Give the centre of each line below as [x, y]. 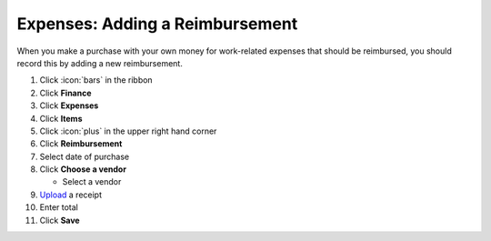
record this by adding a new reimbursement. [100, 63]
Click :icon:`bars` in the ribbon [96, 80]
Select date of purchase [85, 156]
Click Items [61, 118]
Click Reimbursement [81, 144]
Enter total [59, 207]
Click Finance [65, 93]
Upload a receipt [70, 195]
